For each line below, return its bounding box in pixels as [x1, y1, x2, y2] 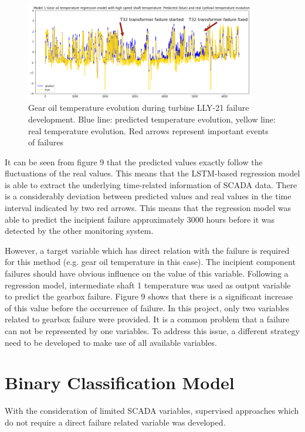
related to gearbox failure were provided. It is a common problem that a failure [5, 313, 290, 325]
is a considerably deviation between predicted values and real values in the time [5, 190, 292, 202]
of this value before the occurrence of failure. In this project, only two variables [5, 301, 290, 314]
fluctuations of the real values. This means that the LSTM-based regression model [5, 167, 300, 179]
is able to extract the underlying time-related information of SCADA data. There [5, 178, 297, 191]
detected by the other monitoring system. [5, 224, 154, 237]
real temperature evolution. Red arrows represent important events [28, 124, 269, 137]
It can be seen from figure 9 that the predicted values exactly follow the [5, 155, 263, 168]
